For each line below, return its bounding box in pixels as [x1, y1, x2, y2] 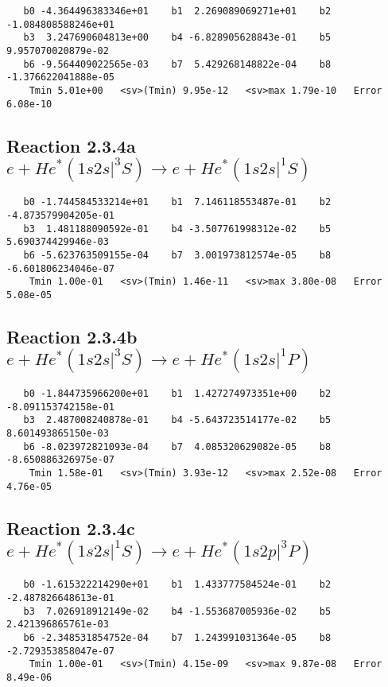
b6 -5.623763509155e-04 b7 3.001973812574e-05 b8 [23, 250, 332, 262]
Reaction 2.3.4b [6, 324, 138, 349]
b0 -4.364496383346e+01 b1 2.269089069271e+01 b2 [23, 6, 332, 17]
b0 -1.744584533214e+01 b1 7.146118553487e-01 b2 [23, 196, 332, 208]
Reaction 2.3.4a [6, 133, 136, 157]
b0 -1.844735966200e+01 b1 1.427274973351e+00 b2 [23, 387, 332, 399]
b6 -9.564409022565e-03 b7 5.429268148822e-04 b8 [23, 58, 332, 70]
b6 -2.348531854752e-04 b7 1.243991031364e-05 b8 [23, 631, 332, 643]
